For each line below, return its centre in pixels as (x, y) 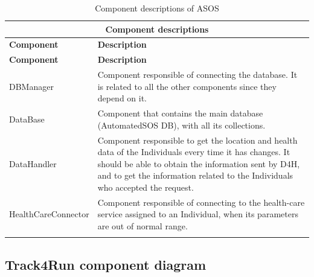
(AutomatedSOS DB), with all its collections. (181, 125)
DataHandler (33, 163)
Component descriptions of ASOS (157, 8)
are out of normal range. (143, 226)
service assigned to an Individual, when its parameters (198, 214)
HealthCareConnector (49, 214)
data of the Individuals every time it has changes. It (194, 152)
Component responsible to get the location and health (197, 140)
